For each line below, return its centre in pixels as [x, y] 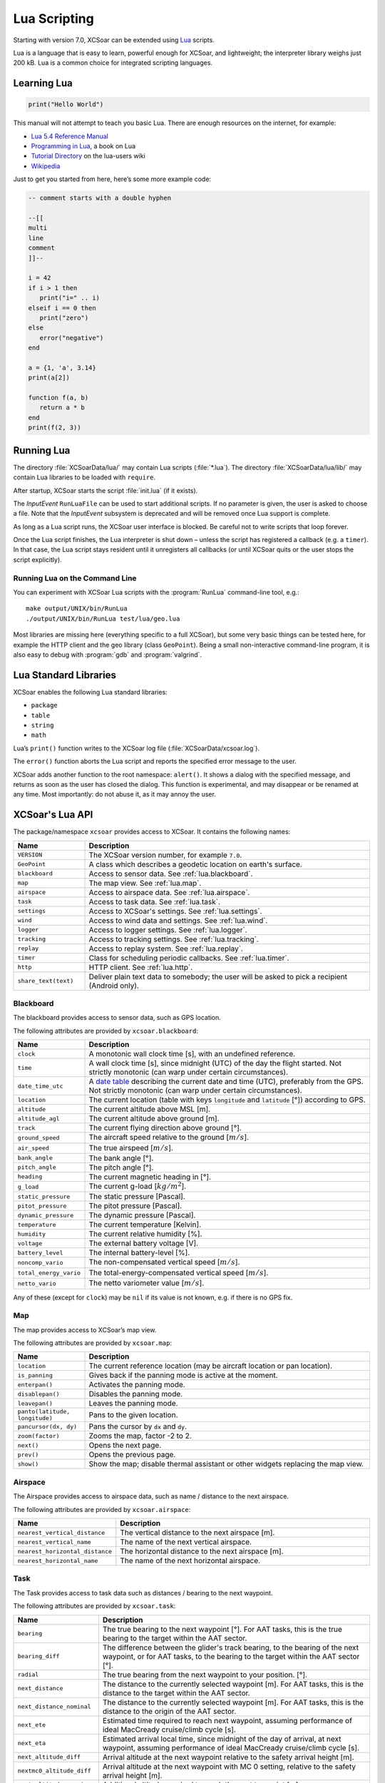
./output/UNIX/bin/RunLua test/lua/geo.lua [103, 618]
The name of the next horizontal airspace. [190, 1560]
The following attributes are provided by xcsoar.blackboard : [106, 1031]
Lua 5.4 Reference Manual [70, 136]
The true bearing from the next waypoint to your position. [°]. [205, 1675]
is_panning [35, 1375]
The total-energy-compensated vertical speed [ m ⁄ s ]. [179, 1272]
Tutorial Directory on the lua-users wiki [88, 156]
